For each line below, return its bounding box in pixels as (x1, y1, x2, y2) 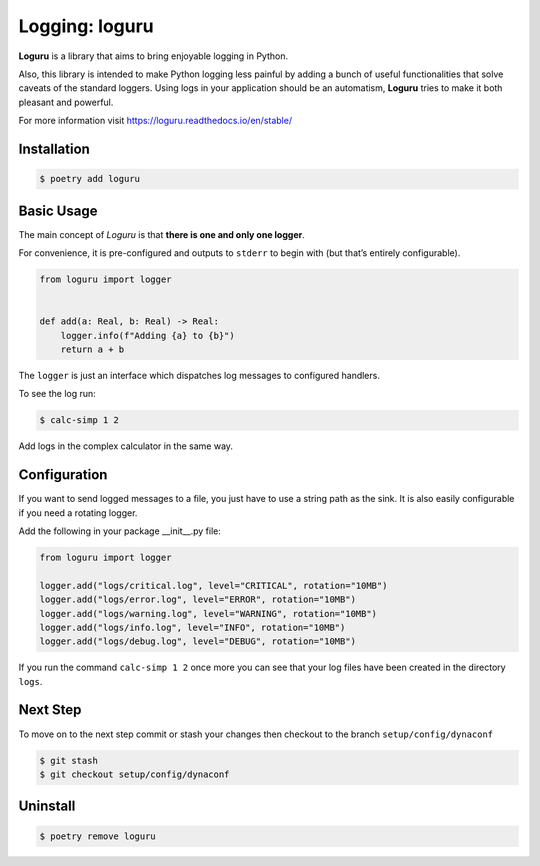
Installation (18, 140, 90, 157)
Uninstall (18, 798, 76, 815)
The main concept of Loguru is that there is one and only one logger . (18, 228, 305, 240)
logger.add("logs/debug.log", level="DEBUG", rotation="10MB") (39, 636, 357, 647)
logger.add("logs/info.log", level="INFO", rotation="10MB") (39, 621, 346, 633)
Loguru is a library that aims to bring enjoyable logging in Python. (18, 50, 289, 62)
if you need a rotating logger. (18, 506, 138, 519)
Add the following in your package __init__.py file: (18, 525, 222, 537)
